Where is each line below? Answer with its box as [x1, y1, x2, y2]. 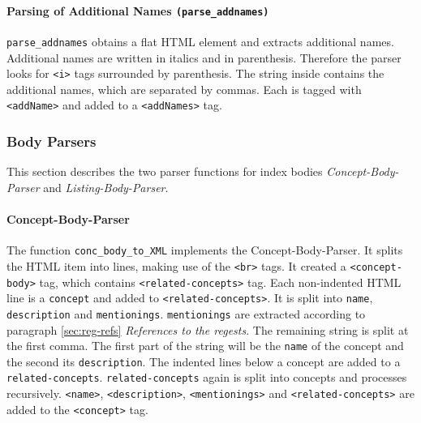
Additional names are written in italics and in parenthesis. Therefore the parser [6, 49, 402, 66]
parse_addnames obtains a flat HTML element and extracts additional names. [6, 32, 394, 49]
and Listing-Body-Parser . [43, 178, 169, 195]
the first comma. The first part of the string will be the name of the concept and [6, 337, 404, 354]
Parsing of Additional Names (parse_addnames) [6, 2, 269, 19]
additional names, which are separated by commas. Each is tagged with [6, 80, 362, 97]
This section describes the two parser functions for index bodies [6, 163, 323, 180]
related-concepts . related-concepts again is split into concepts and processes [6, 369, 407, 386]
